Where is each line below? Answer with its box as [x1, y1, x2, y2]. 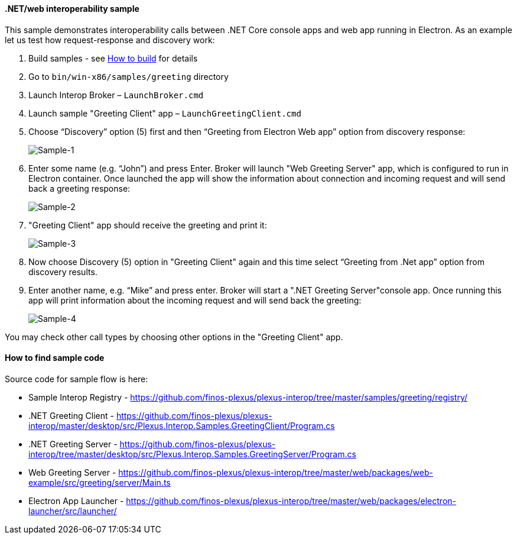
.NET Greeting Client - [28, 410, 114, 421]
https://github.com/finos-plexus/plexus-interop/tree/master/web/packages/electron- [126, 495, 457, 506]
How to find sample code [5, 353, 105, 363]
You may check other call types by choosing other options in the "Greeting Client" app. [5, 331, 343, 342]
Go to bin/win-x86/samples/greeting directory [28, 71, 229, 82]
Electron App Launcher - [28, 495, 124, 506]
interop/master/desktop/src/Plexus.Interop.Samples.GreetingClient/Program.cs [28, 420, 335, 431]
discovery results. [28, 266, 97, 277]
